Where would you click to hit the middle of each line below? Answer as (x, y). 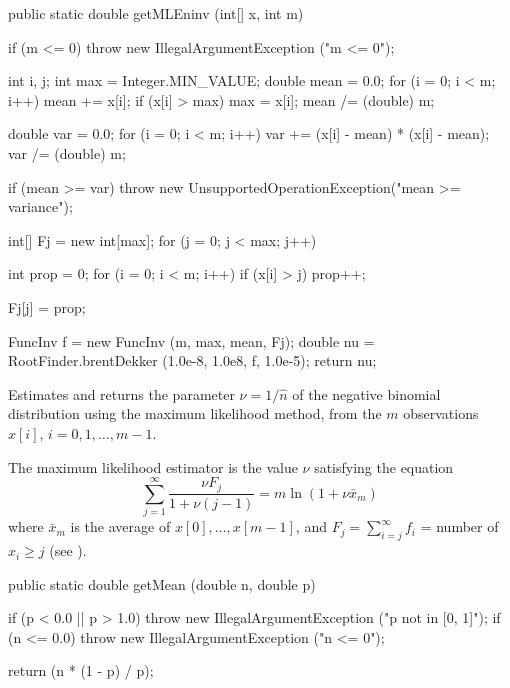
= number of (459, 526)
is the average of (120, 526)
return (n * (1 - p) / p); (81, 670)
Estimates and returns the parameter (121, 393)
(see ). (68, 550)
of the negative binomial (366, 393)
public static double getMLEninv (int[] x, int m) (156, 13)
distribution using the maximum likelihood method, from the (195, 413)
